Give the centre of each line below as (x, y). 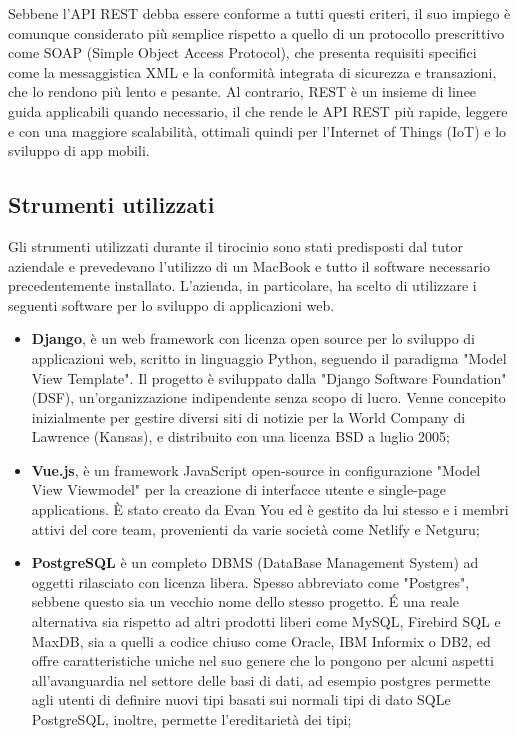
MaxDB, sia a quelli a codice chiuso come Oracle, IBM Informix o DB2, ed (261, 640)
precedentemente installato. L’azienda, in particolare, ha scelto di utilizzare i (242, 285)
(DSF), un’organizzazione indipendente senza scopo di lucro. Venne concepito (268, 397)
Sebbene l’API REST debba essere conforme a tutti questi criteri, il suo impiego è (259, 13)
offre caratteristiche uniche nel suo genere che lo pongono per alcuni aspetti (262, 660)
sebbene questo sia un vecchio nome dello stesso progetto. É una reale (245, 601)
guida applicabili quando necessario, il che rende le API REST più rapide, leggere (258, 110)
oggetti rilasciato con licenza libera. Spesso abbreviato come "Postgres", (250, 581)
